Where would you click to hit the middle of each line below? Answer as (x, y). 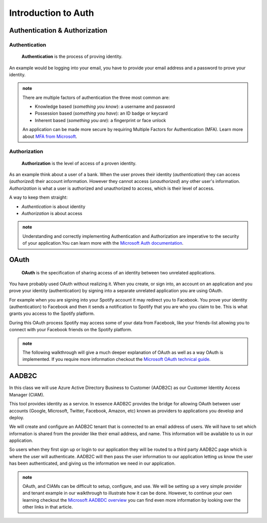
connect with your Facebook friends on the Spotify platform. (71, 330)
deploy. (17, 417)
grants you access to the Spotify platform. (52, 313)
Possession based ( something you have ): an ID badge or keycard (101, 113)
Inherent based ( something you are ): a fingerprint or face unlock (100, 120)
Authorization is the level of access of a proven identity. (79, 163)
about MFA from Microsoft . (50, 136)
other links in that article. (48, 507)
